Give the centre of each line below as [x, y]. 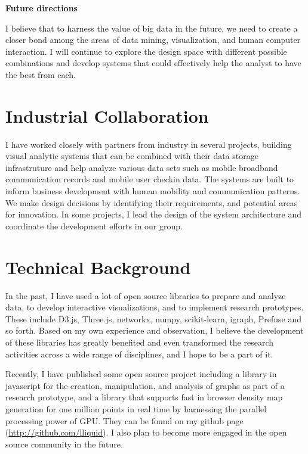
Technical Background [98, 267]
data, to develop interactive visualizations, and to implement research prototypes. [155, 307]
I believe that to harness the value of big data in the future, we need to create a [152, 28]
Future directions [41, 8]
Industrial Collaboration [107, 115]
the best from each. [41, 74]
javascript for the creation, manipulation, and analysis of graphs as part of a [145, 385]
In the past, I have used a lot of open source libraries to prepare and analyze [146, 295]
